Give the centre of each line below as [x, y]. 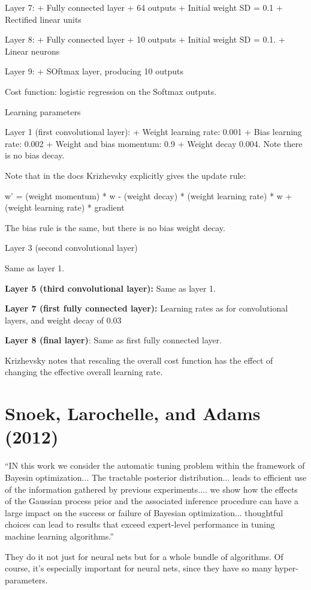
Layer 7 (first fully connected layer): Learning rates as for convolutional [147, 308]
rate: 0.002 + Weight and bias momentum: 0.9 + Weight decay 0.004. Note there [154, 143]
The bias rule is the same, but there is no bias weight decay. [115, 227]
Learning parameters [43, 111]
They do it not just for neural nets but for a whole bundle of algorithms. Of [144, 556]
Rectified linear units [43, 19]
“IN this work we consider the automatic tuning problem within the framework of [155, 465]
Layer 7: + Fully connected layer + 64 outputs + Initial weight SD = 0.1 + [144, 7]
